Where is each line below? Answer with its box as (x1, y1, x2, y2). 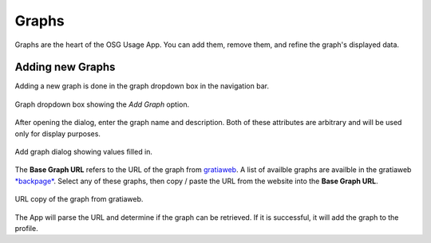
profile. (14, 223, 39, 233)
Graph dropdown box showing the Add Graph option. (14, 100, 190, 109)
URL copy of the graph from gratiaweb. (14, 194, 144, 204)
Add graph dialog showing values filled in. (14, 147, 153, 157)
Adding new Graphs (14, 61, 116, 74)
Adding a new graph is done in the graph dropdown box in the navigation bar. (14, 81, 269, 91)
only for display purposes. (14, 128, 101, 139)
